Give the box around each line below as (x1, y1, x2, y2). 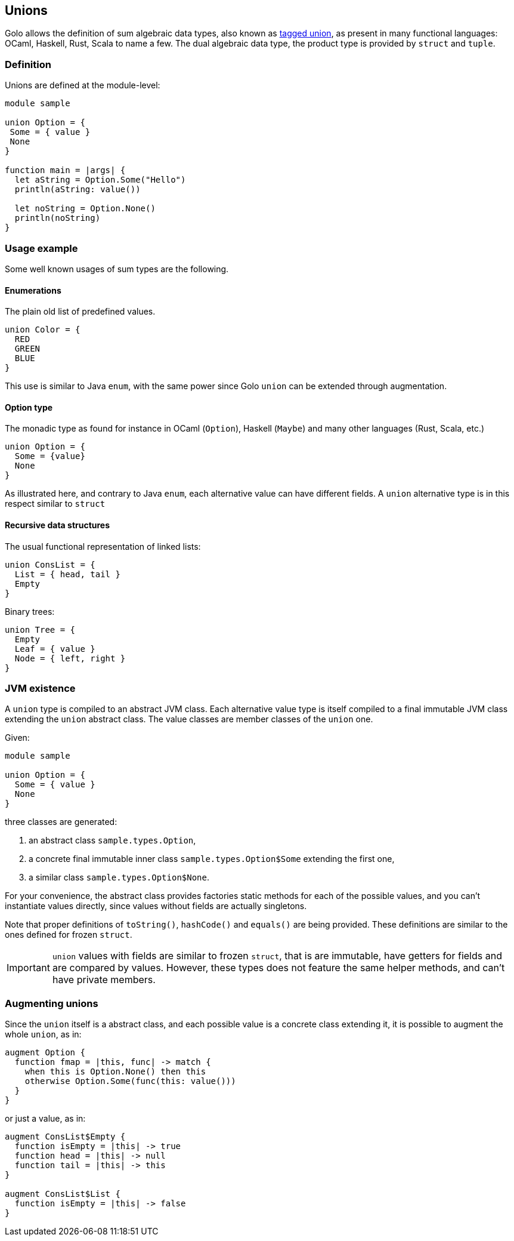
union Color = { (5, 325, 80, 335)
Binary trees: (5, 606, 55, 617)
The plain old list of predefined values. (5, 306, 156, 317)
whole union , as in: (5, 1029, 82, 1040)
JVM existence (5, 682, 76, 694)
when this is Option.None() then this (24, 1067, 206, 1077)
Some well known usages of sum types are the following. (5, 263, 229, 274)
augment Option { (5, 1048, 85, 1058)
